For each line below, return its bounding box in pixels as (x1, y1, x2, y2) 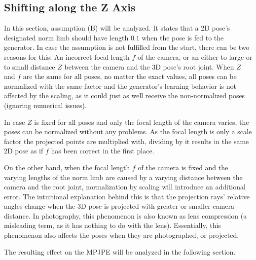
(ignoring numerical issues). (4, 100, 87, 110)
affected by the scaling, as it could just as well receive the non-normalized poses (4, 90, 245, 101)
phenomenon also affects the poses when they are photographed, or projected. (4, 230, 239, 240)
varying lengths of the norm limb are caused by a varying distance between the (4, 172, 243, 182)
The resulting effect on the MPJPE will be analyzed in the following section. (4, 246, 236, 257)
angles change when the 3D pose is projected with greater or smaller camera (4, 201, 234, 211)
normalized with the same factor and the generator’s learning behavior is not (4, 80, 237, 91)
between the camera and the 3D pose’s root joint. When (64, 61, 234, 72)
